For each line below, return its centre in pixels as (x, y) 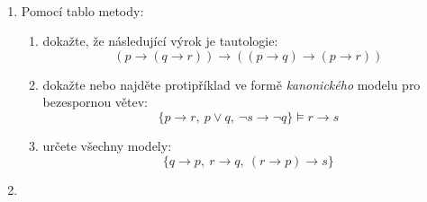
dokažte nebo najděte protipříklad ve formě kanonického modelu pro (232, 84)
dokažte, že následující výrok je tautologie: (160, 41)
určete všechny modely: (107, 145)
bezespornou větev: (95, 102)
